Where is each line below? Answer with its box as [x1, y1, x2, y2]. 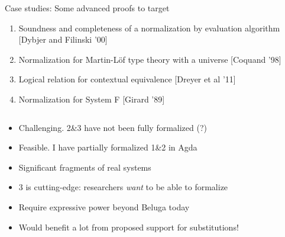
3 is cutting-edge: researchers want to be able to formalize [18, 181, 228, 193]
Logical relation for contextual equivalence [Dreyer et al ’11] [18, 73, 236, 85]
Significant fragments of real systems [18, 161, 151, 173]
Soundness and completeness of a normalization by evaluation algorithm [18, 21, 280, 34]
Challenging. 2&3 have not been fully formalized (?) [18, 121, 207, 133]
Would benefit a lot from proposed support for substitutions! [18, 220, 239, 233]
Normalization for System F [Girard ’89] [18, 92, 165, 105]
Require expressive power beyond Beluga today [18, 200, 190, 213]
